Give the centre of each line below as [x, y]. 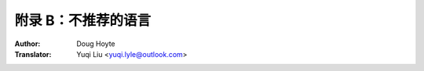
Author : [27, 44]
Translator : [33, 54]
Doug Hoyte [96, 44]
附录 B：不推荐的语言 [83, 20]
